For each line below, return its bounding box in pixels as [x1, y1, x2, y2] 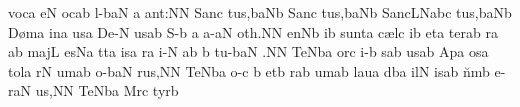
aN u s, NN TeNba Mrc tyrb [13, 80, 179, 101]
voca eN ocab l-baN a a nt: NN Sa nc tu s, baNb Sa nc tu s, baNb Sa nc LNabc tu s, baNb [8, 2, 512, 22]
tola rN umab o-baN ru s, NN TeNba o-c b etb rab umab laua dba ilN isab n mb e [8, 60, 501, 81]
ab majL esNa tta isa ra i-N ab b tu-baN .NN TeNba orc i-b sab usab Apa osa [8, 41, 489, 62]
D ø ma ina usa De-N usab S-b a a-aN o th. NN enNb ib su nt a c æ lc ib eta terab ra [8, 21, 498, 42]
